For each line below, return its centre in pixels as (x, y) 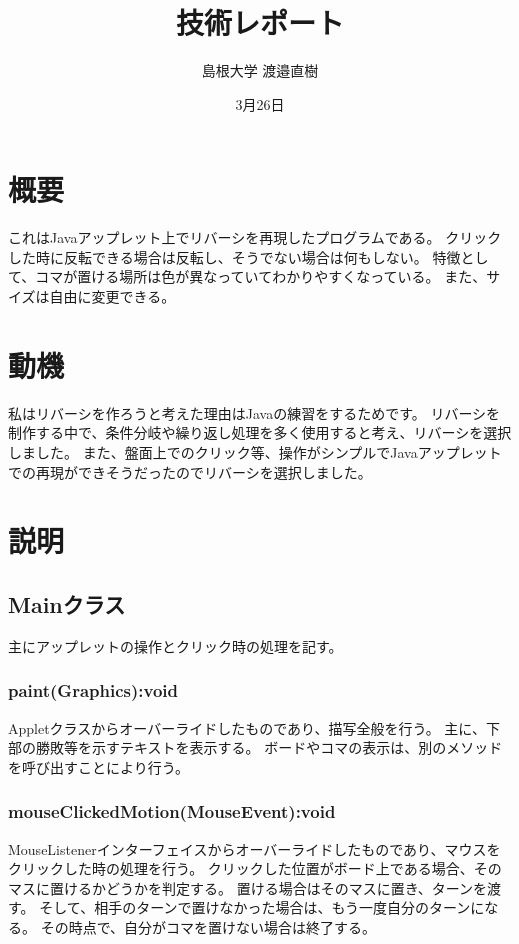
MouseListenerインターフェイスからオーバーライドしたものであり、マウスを (254, 848)
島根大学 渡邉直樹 (260, 70)
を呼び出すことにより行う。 (98, 766)
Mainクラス (67, 603)
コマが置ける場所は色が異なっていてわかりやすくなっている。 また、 (261, 276)
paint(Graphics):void (93, 690)
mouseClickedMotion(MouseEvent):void (172, 811)
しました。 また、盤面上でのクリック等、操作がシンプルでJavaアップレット (255, 451)
